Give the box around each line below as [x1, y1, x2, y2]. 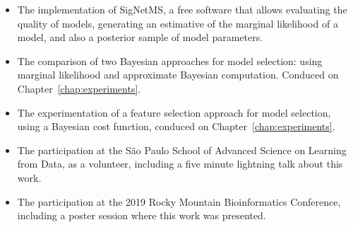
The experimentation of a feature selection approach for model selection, [17, 105, 331, 120]
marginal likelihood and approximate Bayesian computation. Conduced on [17, 67, 339, 82]
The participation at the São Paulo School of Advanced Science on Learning [17, 142, 347, 157]
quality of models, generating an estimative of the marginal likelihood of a [17, 16, 338, 30]
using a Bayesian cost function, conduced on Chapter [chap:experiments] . [17, 119, 335, 134]
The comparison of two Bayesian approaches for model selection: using [17, 53, 323, 68]
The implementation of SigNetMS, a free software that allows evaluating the [17, 2, 347, 16]
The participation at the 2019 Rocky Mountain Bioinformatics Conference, [17, 194, 341, 209]
